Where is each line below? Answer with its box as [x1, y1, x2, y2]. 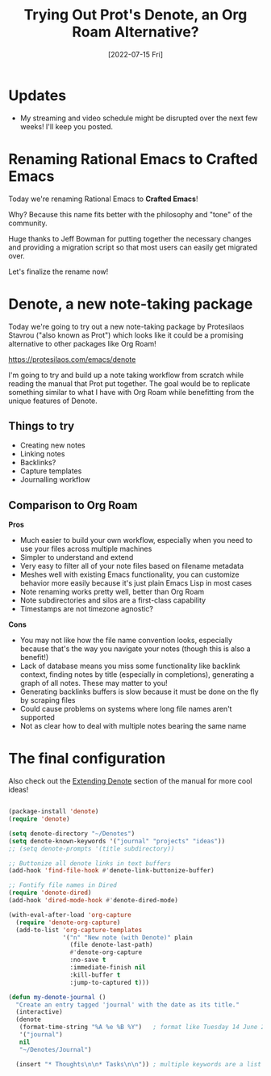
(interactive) [15, 1008, 63, 1016]
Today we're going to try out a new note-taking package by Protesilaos [8, 322, 244, 331]
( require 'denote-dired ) [8, 889, 92, 897]
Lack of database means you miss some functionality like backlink [19, 661, 240, 671]
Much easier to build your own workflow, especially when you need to [19, 536, 252, 545]
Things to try [8, 418, 75, 433]
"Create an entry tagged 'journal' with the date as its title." [15, 1000, 240, 1009]
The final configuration [8, 750, 166, 768]
